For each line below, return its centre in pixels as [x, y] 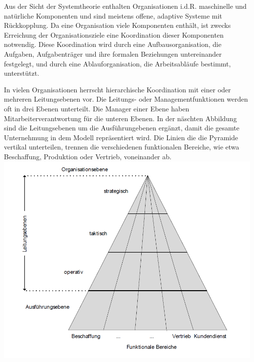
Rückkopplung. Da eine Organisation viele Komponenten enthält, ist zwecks [117, 25]
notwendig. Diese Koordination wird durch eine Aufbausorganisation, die [113, 44]
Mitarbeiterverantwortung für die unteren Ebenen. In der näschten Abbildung [120, 118]
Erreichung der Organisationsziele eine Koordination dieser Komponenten [114, 34]
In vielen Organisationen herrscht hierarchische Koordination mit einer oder [117, 89]
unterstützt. [22, 73]
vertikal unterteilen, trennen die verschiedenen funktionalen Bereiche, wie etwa [122, 147]
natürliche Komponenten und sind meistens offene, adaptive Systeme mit [113, 15]
